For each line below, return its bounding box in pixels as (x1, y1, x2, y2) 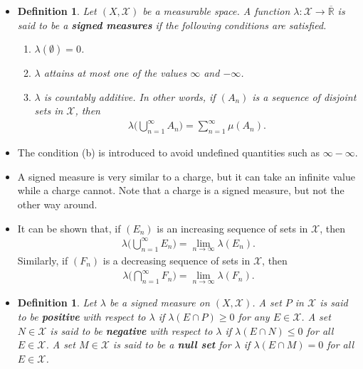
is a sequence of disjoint (252, 89, 357, 104)
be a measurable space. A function (142, 4, 290, 18)
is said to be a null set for (112, 337, 231, 352)
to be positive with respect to (17, 309, 146, 323)
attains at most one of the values (43, 65, 187, 80)
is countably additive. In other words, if (43, 89, 216, 104)
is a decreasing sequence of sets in (102, 253, 251, 268)
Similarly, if (17, 253, 68, 268)
